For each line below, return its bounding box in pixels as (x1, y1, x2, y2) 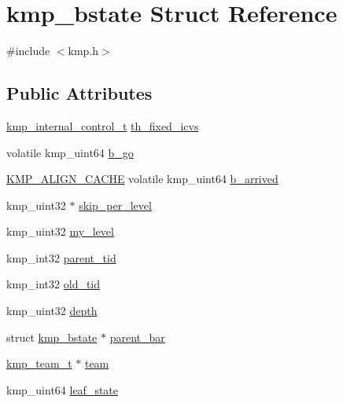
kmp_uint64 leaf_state (6, 381, 119, 398)
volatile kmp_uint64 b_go (6, 144, 134, 160)
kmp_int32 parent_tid (6, 249, 116, 266)
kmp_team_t (6, 355, 72, 372)
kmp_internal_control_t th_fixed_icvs (6, 117, 199, 134)
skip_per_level (79, 196, 152, 213)
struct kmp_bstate (6, 328, 98, 345)
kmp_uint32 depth (6, 302, 98, 319)
